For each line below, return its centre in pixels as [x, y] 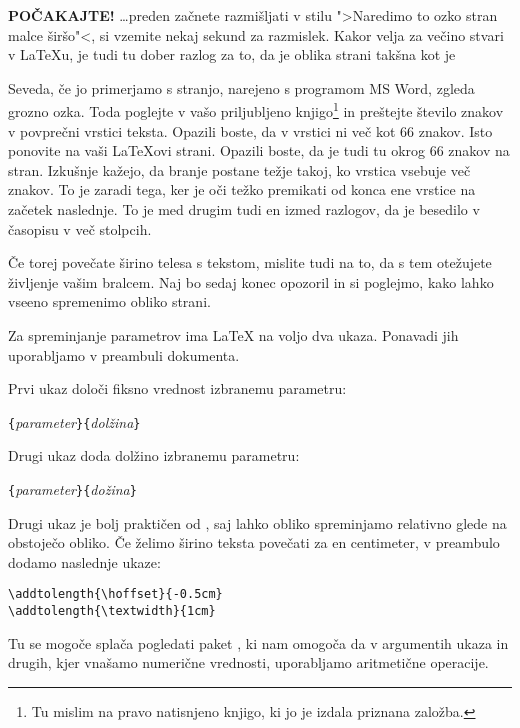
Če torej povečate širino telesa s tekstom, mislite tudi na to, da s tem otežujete [250, 262]
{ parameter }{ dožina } [72, 489]
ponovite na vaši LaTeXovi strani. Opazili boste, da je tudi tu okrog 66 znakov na [259, 150]
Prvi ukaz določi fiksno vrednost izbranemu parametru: [177, 388]
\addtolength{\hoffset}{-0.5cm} [115, 594]
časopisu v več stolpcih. [80, 228]
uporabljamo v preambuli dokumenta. [124, 354]
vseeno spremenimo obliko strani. [109, 301]
